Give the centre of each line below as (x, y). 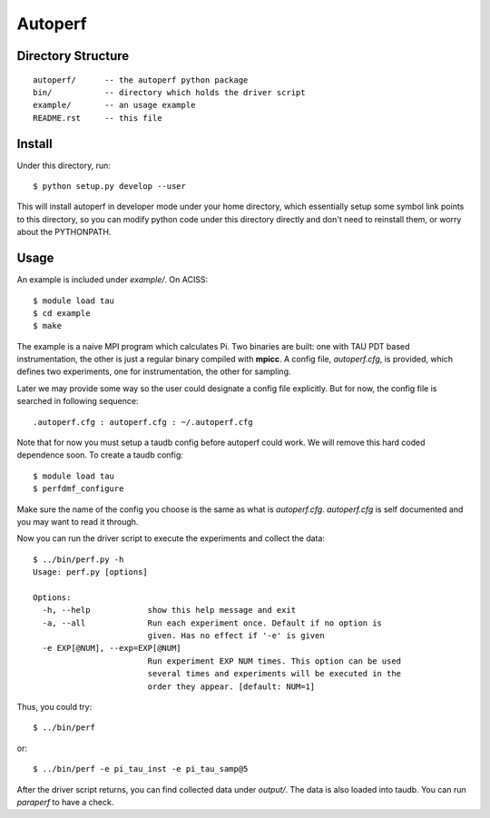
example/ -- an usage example (114, 105)
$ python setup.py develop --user (109, 187)
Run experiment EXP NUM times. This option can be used (274, 661)
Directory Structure (73, 56)
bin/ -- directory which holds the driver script (169, 92)
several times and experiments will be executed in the (274, 674)
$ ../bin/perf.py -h (78, 559)
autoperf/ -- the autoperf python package (141, 80)
